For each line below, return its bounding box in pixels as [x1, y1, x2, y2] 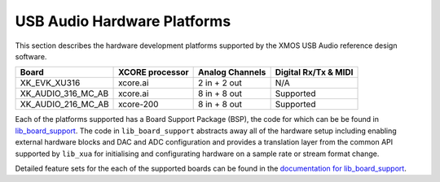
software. [15, 51, 47, 61]
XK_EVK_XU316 [20, 77, 81, 89]
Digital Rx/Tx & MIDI [275, 67, 354, 78]
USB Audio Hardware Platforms [15, 12, 231, 30]
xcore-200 [118, 98, 159, 110]
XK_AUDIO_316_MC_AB [20, 88, 109, 99]
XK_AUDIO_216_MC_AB [20, 98, 109, 110]
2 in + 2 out [198, 77, 242, 89]
